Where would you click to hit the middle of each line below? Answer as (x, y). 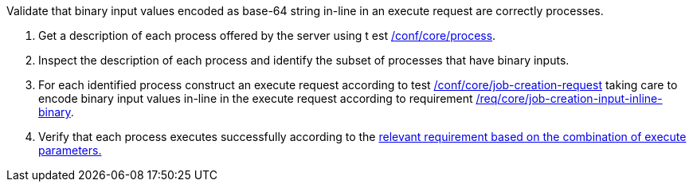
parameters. (70, 150)
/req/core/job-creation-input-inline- (569, 98)
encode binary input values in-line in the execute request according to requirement (256, 98)
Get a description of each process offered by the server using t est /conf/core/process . (267, 35)
